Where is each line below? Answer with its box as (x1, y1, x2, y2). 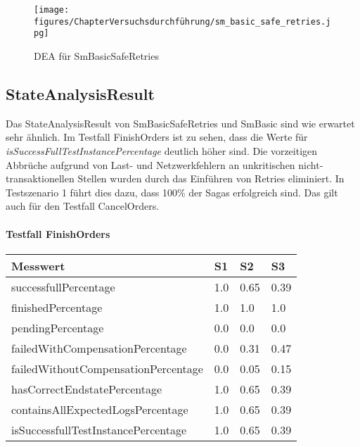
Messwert (11, 257, 65, 274)
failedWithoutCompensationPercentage (11, 360, 203, 377)
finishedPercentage (11, 298, 103, 315)
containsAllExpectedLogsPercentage (11, 401, 188, 417)
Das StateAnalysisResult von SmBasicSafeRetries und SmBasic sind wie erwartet (6, 115, 355, 130)
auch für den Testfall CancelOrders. (6, 199, 160, 213)
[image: (34, 5, 70, 15)
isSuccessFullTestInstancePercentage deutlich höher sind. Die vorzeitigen (6, 143, 318, 158)
